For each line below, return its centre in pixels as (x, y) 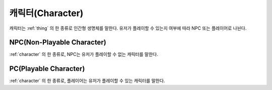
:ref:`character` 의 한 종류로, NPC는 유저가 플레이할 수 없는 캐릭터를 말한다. (84, 54)
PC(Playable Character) (47, 69)
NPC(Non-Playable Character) (58, 42)
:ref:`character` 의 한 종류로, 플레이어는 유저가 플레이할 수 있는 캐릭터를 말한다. (87, 81)
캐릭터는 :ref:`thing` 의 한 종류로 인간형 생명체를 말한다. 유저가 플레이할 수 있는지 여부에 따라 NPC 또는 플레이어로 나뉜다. (128, 28)
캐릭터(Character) (46, 13)
